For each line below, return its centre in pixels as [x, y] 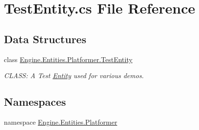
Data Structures [45, 39]
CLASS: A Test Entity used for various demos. [74, 75]
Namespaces [35, 102]
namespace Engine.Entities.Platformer [61, 122]
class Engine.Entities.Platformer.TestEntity [68, 59]
